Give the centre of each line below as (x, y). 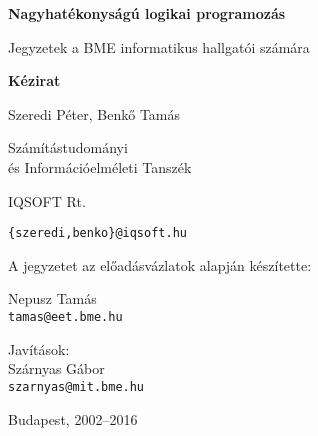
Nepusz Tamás (52, 298)
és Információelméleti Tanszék (100, 166)
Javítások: (39, 348)
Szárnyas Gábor (56, 368)
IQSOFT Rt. (47, 200)
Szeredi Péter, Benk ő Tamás (94, 113)
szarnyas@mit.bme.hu (76, 386)
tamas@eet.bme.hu (65, 317)
